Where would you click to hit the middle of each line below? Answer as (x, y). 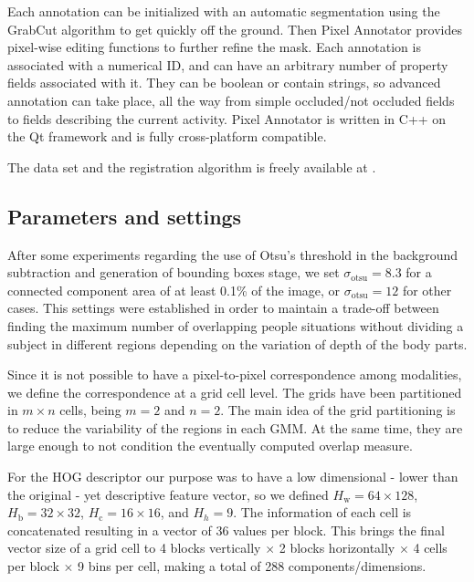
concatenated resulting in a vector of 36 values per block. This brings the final (226, 530)
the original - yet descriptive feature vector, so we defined (168, 494)
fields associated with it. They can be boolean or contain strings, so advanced (224, 83)
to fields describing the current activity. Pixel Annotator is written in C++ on (227, 118)
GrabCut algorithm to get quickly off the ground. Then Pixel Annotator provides (235, 29)
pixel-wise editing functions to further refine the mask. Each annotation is (214, 47)
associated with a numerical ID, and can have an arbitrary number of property (228, 64)
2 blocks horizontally (337, 548)
